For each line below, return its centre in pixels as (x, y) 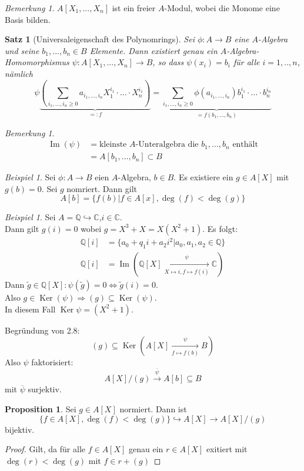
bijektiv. (20, 429)
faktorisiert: (52, 362)
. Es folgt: (220, 228)
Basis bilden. (28, 19)
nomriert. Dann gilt (102, 188)
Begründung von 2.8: (42, 330)
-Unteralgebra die (167, 145)
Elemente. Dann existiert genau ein (153, 50)
